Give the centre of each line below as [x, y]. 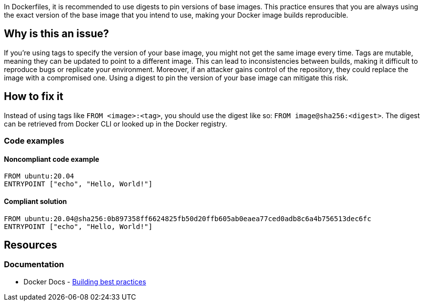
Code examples [34, 141]
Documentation [34, 265]
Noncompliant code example [52, 159]
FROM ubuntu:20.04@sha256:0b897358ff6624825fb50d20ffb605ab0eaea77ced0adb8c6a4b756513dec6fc [188, 218]
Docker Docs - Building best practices [85, 281]
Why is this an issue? [57, 34]
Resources [31, 245]
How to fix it [34, 97]
